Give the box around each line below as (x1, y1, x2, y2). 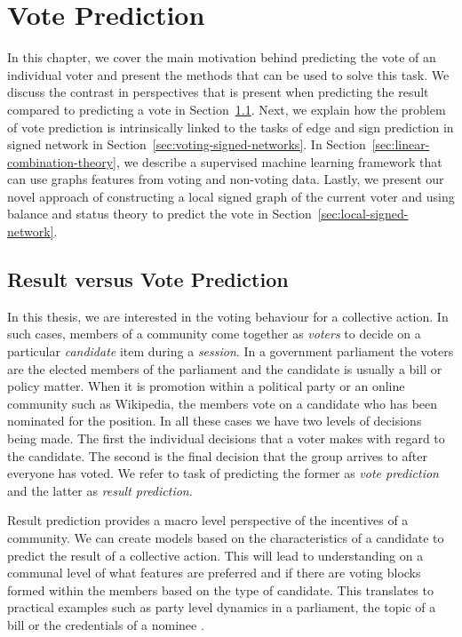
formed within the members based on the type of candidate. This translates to (7, 580, 434, 599)
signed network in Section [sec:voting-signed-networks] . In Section (7, 135, 366, 154)
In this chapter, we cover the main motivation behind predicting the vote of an (7, 48, 436, 67)
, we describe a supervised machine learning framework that (115, 152, 442, 171)
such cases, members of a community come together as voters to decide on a (7, 324, 421, 343)
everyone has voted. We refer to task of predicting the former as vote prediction (7, 464, 439, 482)
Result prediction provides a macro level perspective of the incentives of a (7, 511, 409, 530)
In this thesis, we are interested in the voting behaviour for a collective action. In (7, 307, 449, 325)
